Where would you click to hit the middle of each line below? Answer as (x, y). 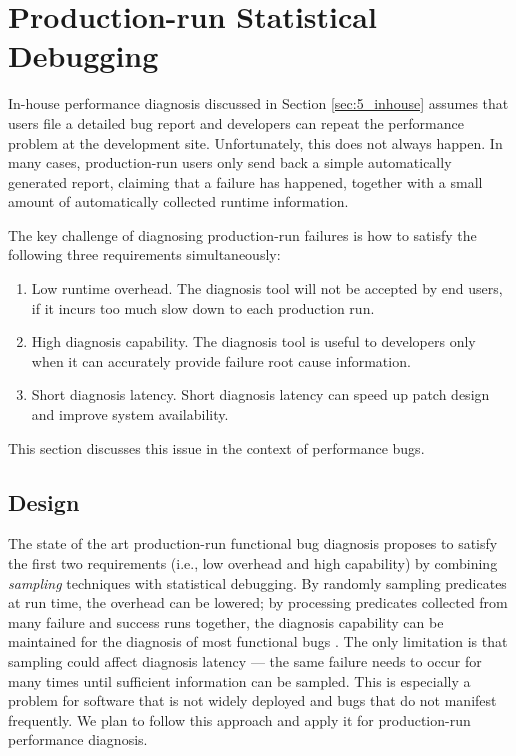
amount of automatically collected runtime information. (178, 201)
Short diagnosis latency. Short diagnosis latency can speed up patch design (260, 394)
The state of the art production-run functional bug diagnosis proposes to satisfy (253, 543)
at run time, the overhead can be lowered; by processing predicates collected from (258, 602)
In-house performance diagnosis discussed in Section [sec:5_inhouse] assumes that (258, 103)
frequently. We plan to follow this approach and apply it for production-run (239, 719)
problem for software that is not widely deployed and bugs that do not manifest (252, 700)
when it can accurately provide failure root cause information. (221, 360)
